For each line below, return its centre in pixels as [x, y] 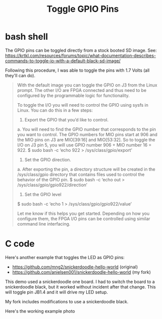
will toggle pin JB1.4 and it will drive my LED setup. [57, 292]
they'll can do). [20, 75]
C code [20, 244]
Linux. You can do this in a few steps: [55, 110]
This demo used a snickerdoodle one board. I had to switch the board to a [80, 282]
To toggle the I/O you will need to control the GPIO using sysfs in [83, 105]
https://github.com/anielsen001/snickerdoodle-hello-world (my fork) [81, 272]
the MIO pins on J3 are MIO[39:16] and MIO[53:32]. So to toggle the [86, 140]
